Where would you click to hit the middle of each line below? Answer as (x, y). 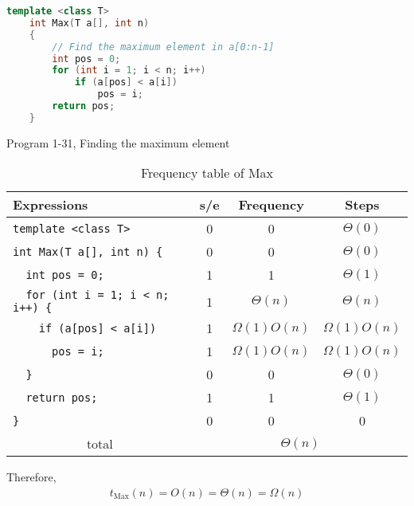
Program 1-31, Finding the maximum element (118, 142)
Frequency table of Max (207, 173)
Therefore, (31, 477)
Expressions (51, 205)
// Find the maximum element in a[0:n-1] (163, 47)
